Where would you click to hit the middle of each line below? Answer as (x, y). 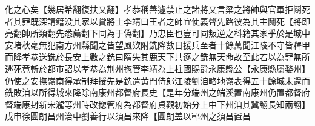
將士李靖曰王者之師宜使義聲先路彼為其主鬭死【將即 (208, 21)
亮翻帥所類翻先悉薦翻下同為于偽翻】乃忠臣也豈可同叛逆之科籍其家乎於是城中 (157, 33)
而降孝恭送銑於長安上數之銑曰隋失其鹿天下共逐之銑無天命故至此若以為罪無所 (157, 57)
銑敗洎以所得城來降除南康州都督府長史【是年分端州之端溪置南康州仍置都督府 (157, 92)
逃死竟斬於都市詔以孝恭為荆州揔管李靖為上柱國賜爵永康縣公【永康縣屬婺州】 (157, 68)
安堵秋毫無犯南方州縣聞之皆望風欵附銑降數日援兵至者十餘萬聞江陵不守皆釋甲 (157, 45)
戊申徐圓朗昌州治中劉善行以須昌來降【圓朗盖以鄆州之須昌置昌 (128, 116)
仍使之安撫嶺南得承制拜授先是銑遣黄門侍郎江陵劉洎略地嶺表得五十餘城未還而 (157, 80)
